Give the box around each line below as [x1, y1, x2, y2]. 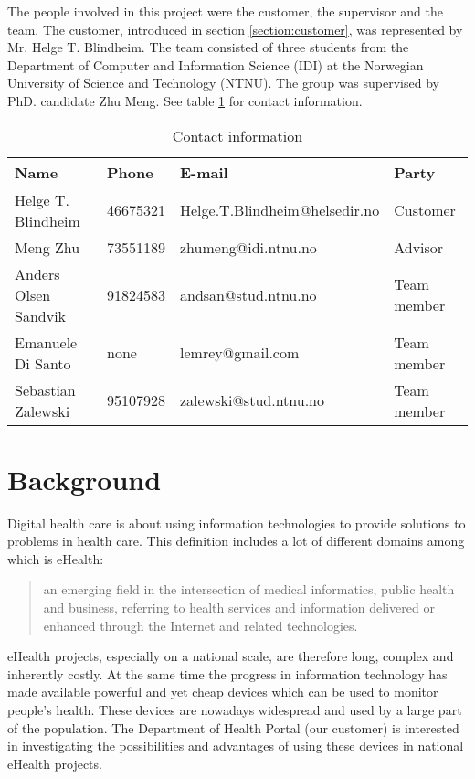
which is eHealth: [7, 549, 104, 568]
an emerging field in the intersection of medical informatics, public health [43, 580, 455, 599]
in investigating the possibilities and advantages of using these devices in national [7, 736, 464, 755]
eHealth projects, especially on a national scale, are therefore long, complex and [7, 646, 454, 666]
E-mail [180, 161, 228, 183]
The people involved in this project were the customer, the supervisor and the [7, 2, 443, 20]
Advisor [394, 236, 444, 258]
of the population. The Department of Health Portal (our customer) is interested [7, 718, 459, 737]
